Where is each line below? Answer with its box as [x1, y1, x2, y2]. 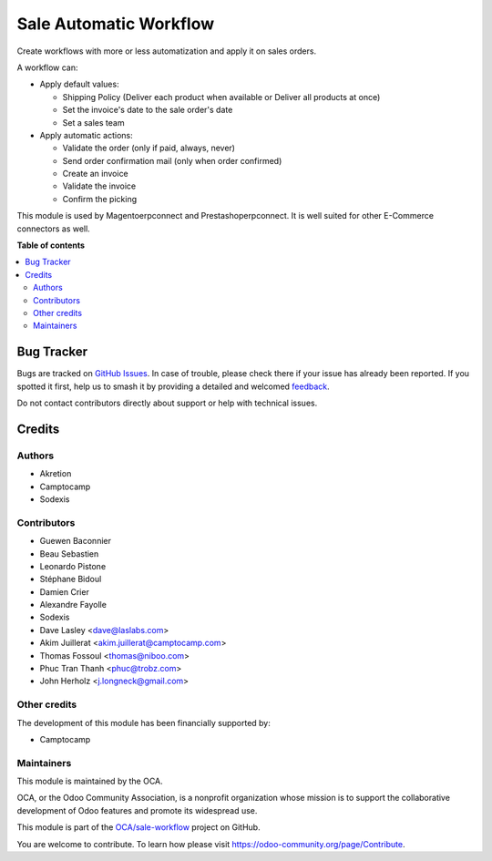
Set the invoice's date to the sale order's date [62, 105, 233, 116]
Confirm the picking [62, 193, 138, 204]
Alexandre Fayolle [39, 600, 107, 610]
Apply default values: [39, 78, 119, 90]
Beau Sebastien [39, 548, 99, 559]
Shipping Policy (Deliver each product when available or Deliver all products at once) [62, 91, 381, 102]
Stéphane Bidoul [39, 574, 102, 585]
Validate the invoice [62, 180, 137, 191]
